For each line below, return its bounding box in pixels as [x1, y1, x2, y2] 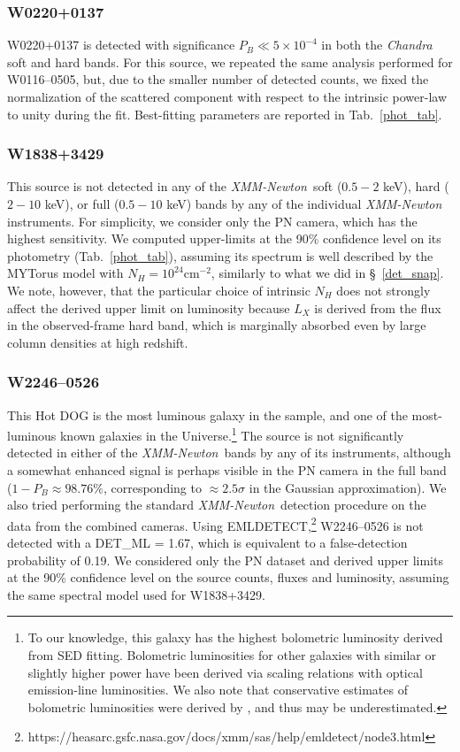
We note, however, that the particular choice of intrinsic [7, 280, 310, 299]
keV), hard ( [383, 177, 449, 196]
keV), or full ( [44, 195, 119, 212]
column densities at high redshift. [7, 333, 188, 351]
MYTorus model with [7, 264, 124, 282]
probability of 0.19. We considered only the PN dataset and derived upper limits [7, 550, 443, 569]
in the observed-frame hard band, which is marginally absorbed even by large [7, 316, 426, 334]
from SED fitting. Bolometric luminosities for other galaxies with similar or [27, 646, 436, 664]
